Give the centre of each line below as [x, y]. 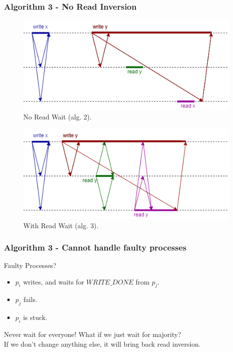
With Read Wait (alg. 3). [61, 226]
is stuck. [35, 317]
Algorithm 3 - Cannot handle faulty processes [95, 247]
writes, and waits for [54, 281]
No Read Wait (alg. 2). [58, 117]
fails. [30, 299]
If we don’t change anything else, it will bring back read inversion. [102, 344]
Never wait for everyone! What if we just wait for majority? [93, 334]
